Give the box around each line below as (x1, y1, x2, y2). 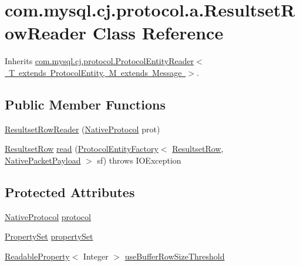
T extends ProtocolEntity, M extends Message (8, 66, 182, 78)
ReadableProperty (5, 250, 70, 262)
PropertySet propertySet (5, 230, 93, 242)
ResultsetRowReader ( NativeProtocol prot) (5, 122, 160, 135)
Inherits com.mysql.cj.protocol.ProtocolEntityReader (5, 55, 194, 67)
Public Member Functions (5, 95, 166, 113)
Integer (83, 250, 109, 262)
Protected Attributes (5, 182, 135, 201)
